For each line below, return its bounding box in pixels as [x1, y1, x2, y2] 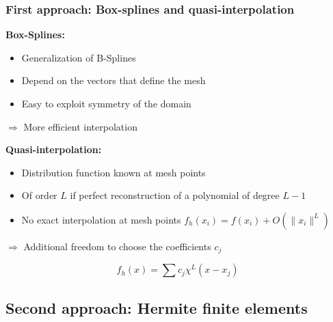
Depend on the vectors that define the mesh [21, 73, 206, 88]
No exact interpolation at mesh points [21, 212, 181, 226]
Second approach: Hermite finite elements [5, 297, 308, 318]
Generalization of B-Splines [21, 50, 136, 64]
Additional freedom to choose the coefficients [23, 239, 211, 253]
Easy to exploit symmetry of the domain [21, 96, 191, 110]
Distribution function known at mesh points [21, 165, 206, 179]
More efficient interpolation [23, 119, 137, 133]
